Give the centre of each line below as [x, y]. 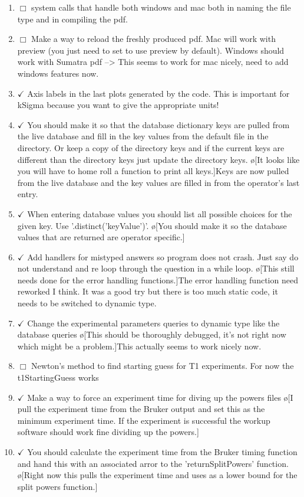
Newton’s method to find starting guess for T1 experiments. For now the [163, 366]
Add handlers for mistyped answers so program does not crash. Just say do [163, 256]
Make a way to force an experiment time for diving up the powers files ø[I [160, 397]
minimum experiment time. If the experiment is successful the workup [144, 420]
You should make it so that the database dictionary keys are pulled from [158, 124]
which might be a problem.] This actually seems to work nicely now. [139, 346]
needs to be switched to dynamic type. [87, 303]
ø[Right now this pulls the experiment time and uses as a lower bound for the [157, 475]
